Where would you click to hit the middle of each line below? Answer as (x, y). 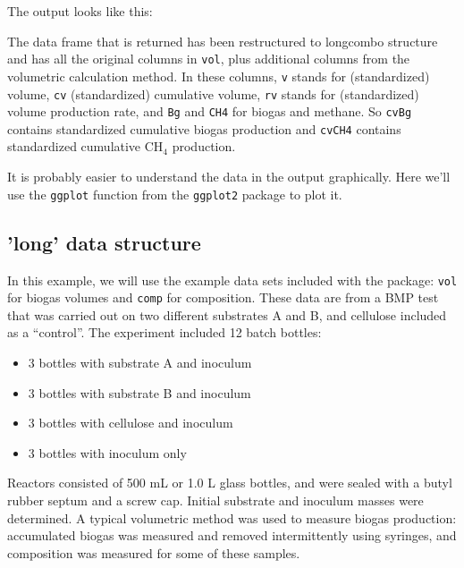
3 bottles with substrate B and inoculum (139, 392)
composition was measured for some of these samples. (154, 552)
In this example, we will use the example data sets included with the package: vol (232, 280)
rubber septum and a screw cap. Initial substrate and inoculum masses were (215, 500)
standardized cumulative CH (85, 146)
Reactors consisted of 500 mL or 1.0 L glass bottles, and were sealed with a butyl (230, 483)
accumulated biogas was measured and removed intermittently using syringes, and (232, 535)
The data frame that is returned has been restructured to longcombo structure (223, 41)
